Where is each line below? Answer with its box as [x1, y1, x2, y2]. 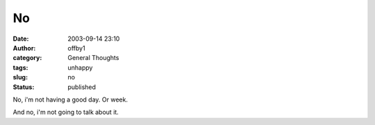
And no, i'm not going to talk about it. [12, 108, 119, 117]
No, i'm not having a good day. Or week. [12, 95, 128, 104]
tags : [12, 63, 28, 72]
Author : [12, 44, 36, 52]
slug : [12, 73, 28, 81]
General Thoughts [67, 54, 119, 62]
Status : [12, 83, 35, 91]
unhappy [67, 63, 93, 72]
